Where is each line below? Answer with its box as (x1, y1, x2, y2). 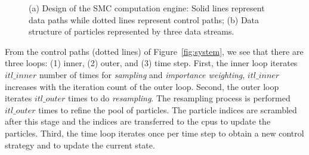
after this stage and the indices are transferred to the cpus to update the (5, 115, 271, 128)
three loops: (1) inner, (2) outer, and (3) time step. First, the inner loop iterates (5, 57, 298, 69)
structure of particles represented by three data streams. (29, 25, 234, 38)
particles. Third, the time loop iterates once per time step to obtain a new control (5, 126, 304, 139)
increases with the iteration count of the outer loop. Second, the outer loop (5, 80, 279, 92)
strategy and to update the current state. (5, 138, 155, 151)
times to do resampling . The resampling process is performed (68, 92, 291, 104)
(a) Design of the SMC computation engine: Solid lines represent (29, 2, 265, 14)
